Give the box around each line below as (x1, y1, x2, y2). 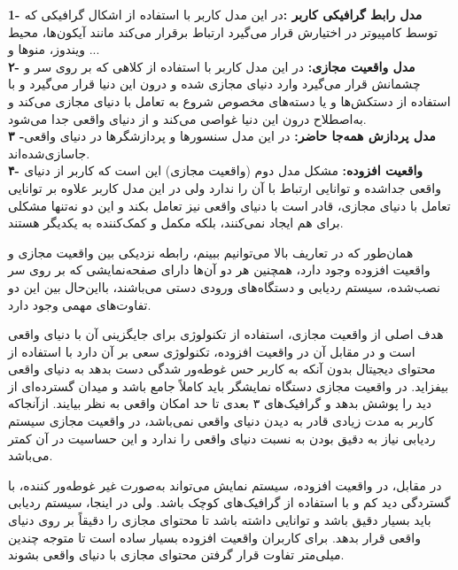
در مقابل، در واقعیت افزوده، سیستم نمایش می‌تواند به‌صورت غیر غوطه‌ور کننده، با (8, 475, 442, 494)
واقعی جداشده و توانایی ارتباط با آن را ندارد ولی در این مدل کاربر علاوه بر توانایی (8, 178, 441, 196)
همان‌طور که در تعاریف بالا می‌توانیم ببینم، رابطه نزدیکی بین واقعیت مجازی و (8, 243, 414, 261)
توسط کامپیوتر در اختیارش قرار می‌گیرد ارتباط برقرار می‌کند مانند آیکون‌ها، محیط (8, 22, 438, 41)
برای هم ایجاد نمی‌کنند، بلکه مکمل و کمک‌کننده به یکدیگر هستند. (8, 213, 344, 232)
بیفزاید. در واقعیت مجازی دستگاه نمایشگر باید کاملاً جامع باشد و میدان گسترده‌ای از (8, 376, 449, 395)
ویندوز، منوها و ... (8, 40, 100, 58)
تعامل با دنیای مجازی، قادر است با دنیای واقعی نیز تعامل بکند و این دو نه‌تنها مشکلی (8, 196, 451, 214)
